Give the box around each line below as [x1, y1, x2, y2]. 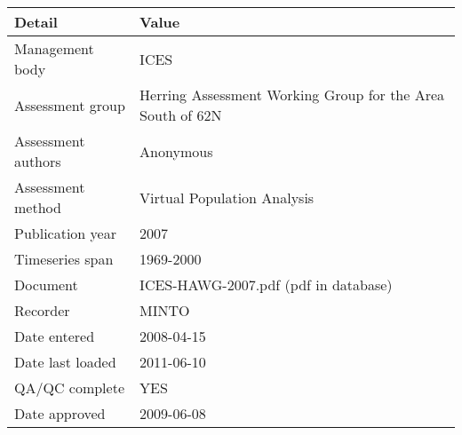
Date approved [14, 403, 106, 423]
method [14, 197, 61, 217]
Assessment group [14, 94, 125, 115]
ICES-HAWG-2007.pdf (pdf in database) [139, 274, 393, 295]
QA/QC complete [14, 377, 124, 398]
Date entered [14, 326, 95, 346]
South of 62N [139, 105, 222, 125]
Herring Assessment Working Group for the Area [139, 84, 445, 105]
